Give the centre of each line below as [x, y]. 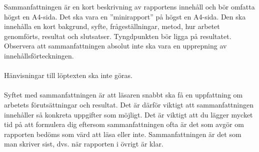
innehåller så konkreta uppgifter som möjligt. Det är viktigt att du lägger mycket [128, 114]
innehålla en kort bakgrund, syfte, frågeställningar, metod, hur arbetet [112, 26]
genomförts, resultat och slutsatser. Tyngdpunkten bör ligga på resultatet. [118, 36]
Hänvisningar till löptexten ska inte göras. [68, 75]
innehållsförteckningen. [39, 55]
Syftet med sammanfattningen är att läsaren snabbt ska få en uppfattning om [123, 95]
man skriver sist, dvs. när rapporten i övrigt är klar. [84, 144]
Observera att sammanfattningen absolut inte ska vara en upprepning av [115, 46]
